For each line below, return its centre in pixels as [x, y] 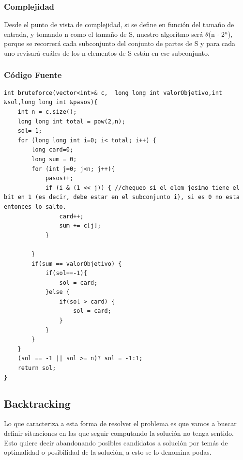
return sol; [37, 368]
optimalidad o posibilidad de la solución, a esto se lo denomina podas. [108, 452]
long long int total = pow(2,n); [71, 121]
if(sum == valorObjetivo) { [77, 264]
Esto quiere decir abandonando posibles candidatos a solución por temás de [116, 442]
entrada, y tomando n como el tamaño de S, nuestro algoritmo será [104, 34]
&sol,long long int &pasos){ [51, 102]
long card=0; [53, 150]
